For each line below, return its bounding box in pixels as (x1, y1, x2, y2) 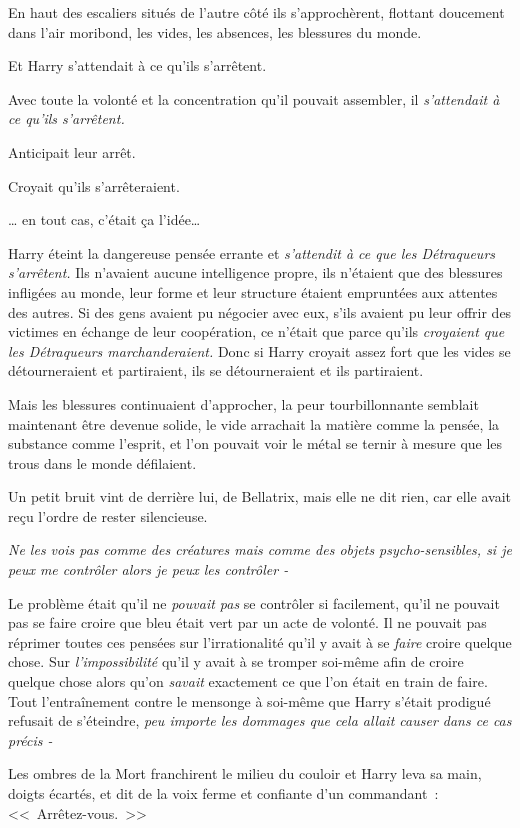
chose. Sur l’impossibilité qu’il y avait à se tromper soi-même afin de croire (8, 651, 464, 672)
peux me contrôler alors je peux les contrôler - (8, 559, 289, 580)
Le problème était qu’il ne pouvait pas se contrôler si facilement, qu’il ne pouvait (8, 592, 500, 613)
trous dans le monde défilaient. (8, 452, 197, 473)
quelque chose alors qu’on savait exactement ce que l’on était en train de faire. (8, 671, 488, 692)
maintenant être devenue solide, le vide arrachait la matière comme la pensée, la (8, 413, 500, 434)
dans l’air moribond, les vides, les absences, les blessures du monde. (8, 21, 422, 42)
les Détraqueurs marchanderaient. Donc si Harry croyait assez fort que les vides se (8, 340, 511, 361)
